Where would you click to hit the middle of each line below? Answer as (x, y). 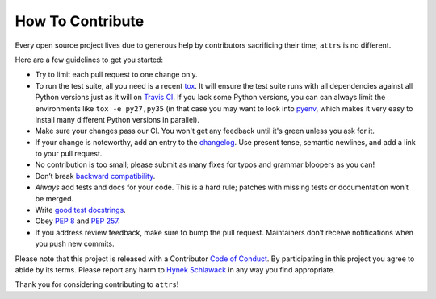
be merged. (55, 198)
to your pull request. (69, 154)
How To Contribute (80, 21)
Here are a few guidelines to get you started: (89, 60)
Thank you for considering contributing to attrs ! (97, 284)
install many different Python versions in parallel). (117, 119)
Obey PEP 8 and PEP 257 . (78, 221)
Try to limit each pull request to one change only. (116, 75)
